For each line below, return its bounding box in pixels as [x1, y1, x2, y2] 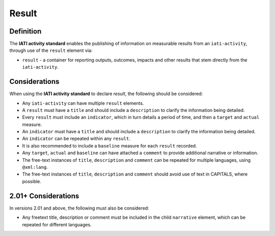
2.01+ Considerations [9, 191, 79, 200]
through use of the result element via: [9, 47, 93, 53]
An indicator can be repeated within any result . [22, 135, 131, 142]
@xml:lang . [22, 164, 48, 170]
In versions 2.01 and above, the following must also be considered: [9, 205, 150, 211]
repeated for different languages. [22, 221, 92, 227]
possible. [22, 178, 42, 184]
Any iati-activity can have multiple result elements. [22, 100, 144, 106]
